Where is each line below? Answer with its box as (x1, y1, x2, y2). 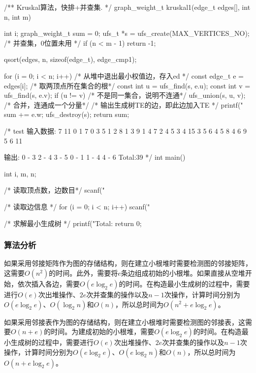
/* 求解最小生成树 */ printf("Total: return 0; (4, 218, 142, 228)
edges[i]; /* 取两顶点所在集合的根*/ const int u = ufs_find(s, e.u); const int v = (4, 80, 251, 90)
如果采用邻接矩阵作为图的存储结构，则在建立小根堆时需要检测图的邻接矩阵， (4, 258, 252, 268)
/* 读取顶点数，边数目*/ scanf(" (4, 185, 105, 195)
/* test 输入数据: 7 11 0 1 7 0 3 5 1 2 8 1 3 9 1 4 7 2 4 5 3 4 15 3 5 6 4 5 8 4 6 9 (4, 125, 247, 136)
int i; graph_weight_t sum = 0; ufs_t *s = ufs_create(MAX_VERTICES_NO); (4, 28, 250, 38)
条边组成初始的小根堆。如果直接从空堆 (121, 267, 245, 278)
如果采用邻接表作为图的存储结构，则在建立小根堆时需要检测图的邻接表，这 (4, 316, 245, 327)
